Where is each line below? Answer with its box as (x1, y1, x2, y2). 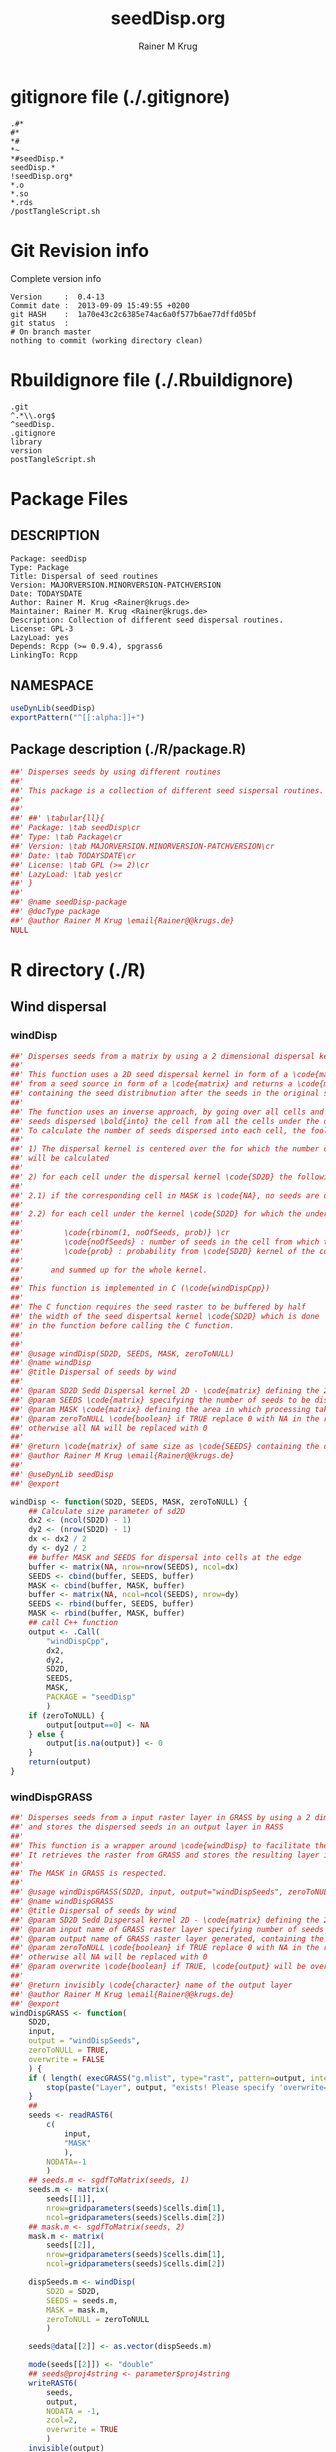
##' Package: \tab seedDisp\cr (10, 823, 141, 833)
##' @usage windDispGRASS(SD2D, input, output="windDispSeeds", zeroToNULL (10, 1887, 333, 1897)
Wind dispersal (10, 998, 107, 1016)
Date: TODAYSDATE (10, 588, 83, 599)
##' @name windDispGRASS (10, 1897, 114, 1907)
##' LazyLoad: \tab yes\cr (10, 869, 123, 879)
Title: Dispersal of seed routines (10, 571, 159, 581)
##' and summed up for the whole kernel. (10, 1265, 208, 1275)
